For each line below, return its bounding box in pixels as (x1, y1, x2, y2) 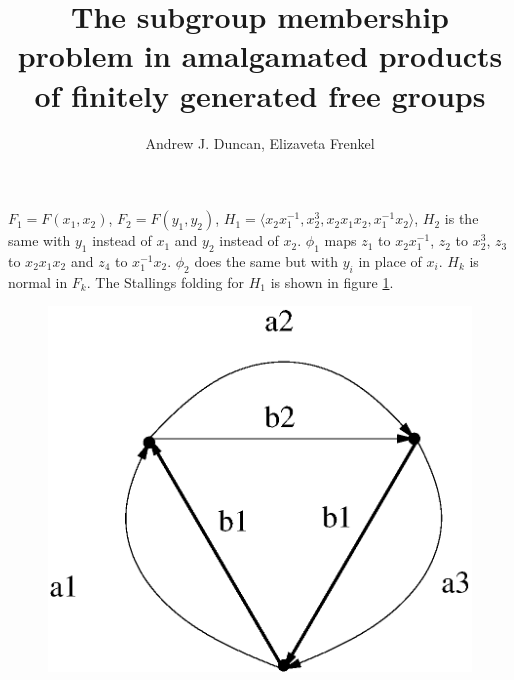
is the (444, 208, 479, 229)
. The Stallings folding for (86, 271, 244, 292)
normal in (8, 271, 68, 292)
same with (8, 230, 71, 251)
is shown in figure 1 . (270, 271, 394, 292)
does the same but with (194, 250, 339, 271)
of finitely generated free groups (34, 74, 486, 115)
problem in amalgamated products (17, 35, 503, 76)
